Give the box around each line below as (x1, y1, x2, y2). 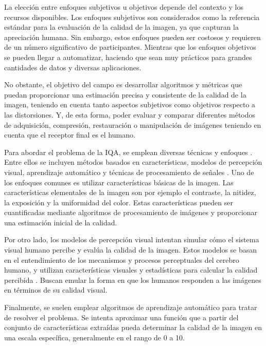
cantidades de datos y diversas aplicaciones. (4, 62, 141, 72)
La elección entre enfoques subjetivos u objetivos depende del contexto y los (4, 2, 243, 12)
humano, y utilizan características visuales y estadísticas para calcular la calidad (4, 264, 258, 275)
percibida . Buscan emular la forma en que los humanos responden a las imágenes (4, 274, 261, 285)
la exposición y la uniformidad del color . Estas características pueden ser (4, 197, 233, 207)
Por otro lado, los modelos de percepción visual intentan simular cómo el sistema (4, 234, 259, 245)
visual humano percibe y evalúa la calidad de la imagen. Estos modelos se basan (4, 244, 257, 255)
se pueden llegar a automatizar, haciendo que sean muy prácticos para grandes (4, 51, 252, 62)
